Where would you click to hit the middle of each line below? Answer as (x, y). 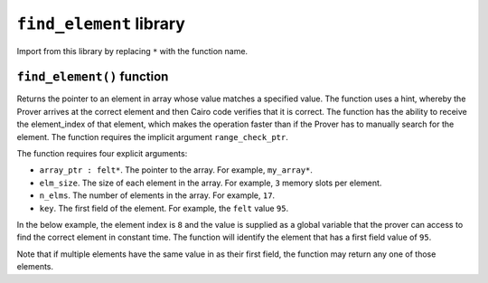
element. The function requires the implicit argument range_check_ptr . (152, 137)
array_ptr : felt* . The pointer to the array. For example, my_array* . (176, 170)
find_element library (101, 24)
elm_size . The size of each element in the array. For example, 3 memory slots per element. (211, 183)
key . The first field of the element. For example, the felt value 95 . (164, 208)
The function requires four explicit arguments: (102, 154)
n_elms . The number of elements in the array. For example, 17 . (157, 195)
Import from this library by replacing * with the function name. (132, 51)
